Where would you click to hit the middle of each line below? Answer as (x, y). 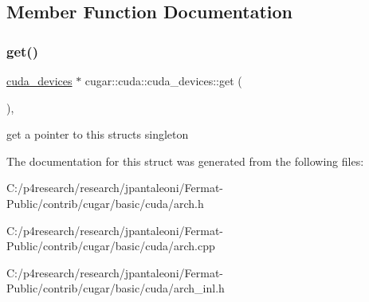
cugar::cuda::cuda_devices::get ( (163, 80)
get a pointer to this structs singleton (98, 134)
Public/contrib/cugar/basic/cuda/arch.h (105, 203)
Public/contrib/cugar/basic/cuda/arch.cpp (111, 246)
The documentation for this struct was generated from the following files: (185, 161)
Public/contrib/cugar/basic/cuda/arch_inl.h (116, 288)
